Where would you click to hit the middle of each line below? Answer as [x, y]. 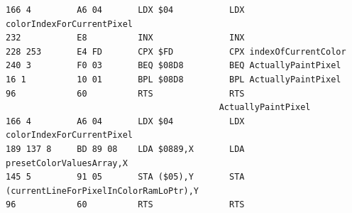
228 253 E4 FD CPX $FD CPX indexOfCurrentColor [176, 51]
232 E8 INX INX [125, 38]
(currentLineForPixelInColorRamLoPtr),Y [103, 191]
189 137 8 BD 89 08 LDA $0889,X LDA [125, 149]
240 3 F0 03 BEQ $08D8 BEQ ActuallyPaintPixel [174, 66]
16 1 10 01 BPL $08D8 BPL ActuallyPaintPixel [174, 79]
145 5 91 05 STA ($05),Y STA [125, 177]
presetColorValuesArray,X [67, 163]
